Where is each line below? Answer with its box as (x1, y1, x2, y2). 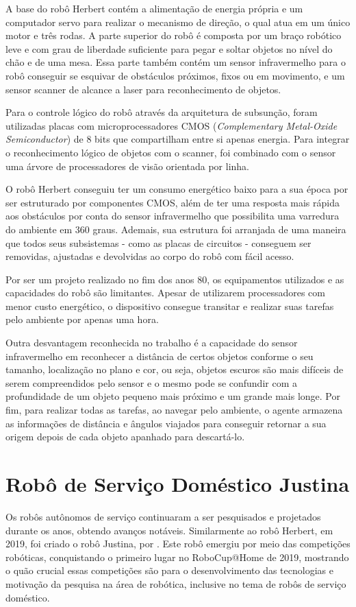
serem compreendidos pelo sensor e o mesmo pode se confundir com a (5, 375, 297, 390)
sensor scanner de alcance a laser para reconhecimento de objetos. (5, 82, 281, 96)
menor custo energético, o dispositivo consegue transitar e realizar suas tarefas (5, 298, 334, 313)
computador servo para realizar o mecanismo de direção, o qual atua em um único (5, 14, 351, 29)
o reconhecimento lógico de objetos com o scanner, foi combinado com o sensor (5, 145, 336, 159)
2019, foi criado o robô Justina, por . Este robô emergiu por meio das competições (5, 536, 351, 551)
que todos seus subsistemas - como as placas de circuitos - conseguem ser (5, 235, 311, 250)
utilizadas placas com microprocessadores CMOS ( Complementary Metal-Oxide (5, 118, 338, 132)
